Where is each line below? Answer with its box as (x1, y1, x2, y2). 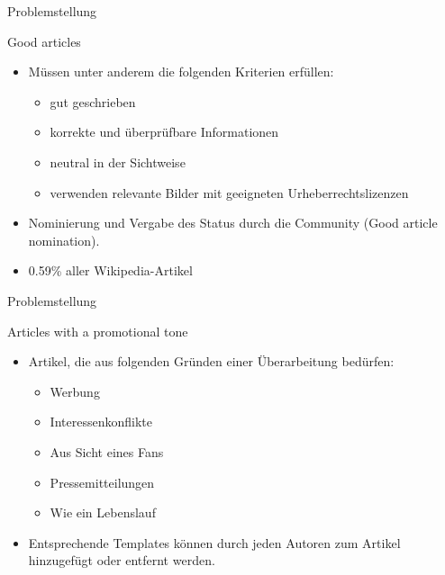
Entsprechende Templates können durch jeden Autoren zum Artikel (28, 533, 401, 552)
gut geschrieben (50, 92, 136, 111)
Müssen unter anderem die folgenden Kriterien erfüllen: (28, 62, 334, 81)
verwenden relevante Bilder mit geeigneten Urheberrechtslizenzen (50, 183, 409, 202)
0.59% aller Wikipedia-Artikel (28, 261, 193, 280)
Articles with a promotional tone (7, 321, 188, 340)
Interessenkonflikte (50, 412, 152, 431)
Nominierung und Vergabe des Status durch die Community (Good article (28, 213, 438, 232)
